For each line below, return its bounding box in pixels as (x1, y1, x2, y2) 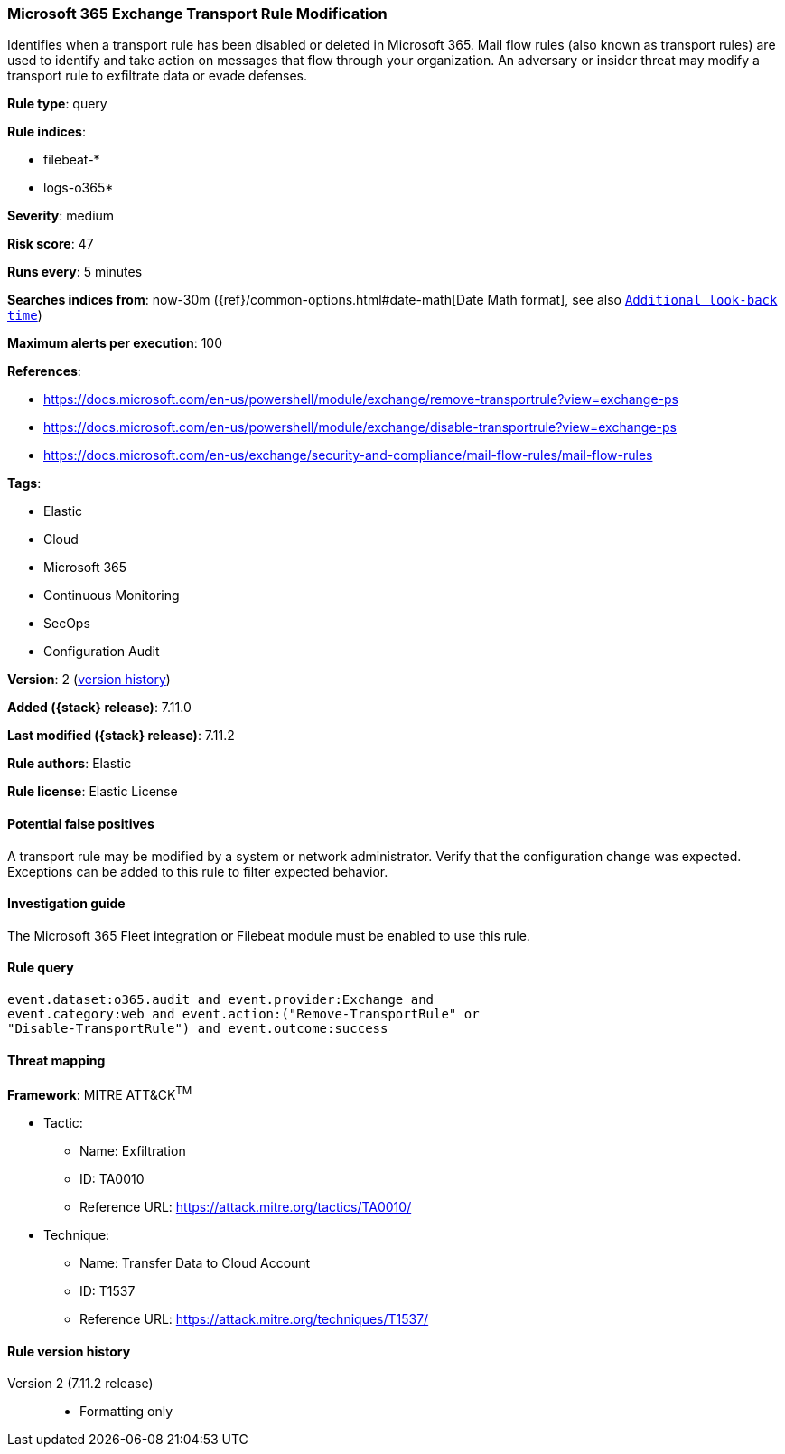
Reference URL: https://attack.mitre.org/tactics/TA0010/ (79, 1198, 412, 1215)
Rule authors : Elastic (7, 755, 132, 772)
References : (7, 363, 81, 380)
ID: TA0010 (79, 1170, 145, 1187)
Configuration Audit (43, 643, 160, 660)
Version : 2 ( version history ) (7, 671, 171, 688)
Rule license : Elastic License (7, 783, 178, 800)
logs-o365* (43, 180, 114, 196)
